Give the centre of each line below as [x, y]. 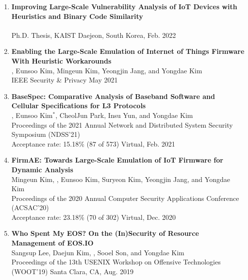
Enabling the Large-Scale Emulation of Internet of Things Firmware [128, 51]
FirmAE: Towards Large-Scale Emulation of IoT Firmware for [117, 160]
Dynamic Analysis [42, 169]
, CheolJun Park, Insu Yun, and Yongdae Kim [124, 115]
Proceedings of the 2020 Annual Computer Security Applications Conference [125, 198]
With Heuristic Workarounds [61, 60]
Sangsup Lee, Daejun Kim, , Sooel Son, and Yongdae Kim [98, 252]
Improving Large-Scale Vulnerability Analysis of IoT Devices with [124, 6]
